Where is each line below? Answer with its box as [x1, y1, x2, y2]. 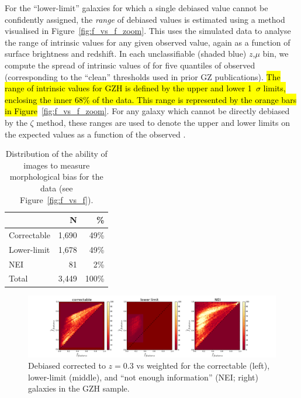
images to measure [23, 159, 90, 171]
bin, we [262, 47, 289, 60]
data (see [40, 181, 73, 194]
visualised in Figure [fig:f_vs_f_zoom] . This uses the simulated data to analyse [5, 25, 291, 37]
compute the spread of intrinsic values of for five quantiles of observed [5, 59, 255, 71]
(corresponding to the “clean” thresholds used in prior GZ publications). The [5, 70, 281, 83]
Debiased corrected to [28, 359, 106, 372]
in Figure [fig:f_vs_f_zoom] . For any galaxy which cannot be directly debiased [5, 105, 290, 117]
